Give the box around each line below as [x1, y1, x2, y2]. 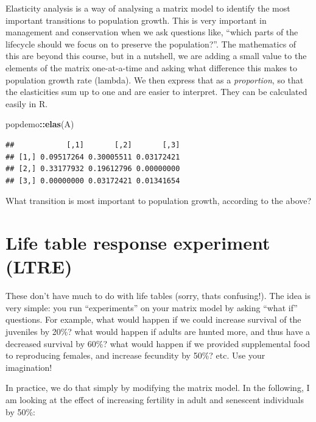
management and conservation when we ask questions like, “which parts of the [5, 26, 298, 38]
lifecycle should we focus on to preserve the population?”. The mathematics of [5, 37, 297, 50]
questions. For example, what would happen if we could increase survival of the [5, 313, 301, 326]
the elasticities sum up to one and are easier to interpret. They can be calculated [5, 85, 307, 98]
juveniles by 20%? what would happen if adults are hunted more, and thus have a [5, 325, 311, 337]
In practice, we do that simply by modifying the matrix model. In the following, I [5, 381, 310, 394]
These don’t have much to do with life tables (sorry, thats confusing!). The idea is [5, 289, 311, 302]
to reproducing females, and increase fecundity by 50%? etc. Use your [5, 349, 265, 362]
